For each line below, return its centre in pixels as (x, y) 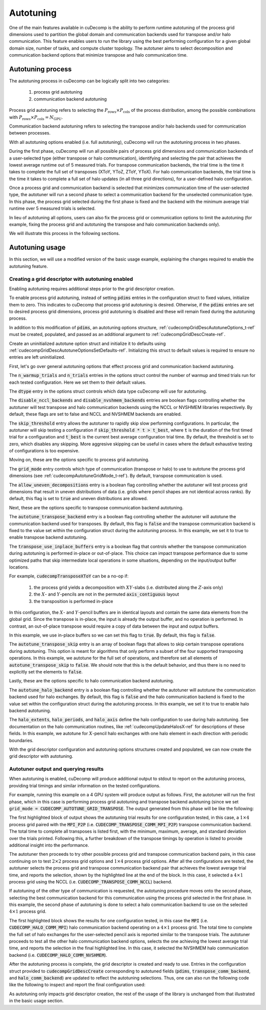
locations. (19, 567)
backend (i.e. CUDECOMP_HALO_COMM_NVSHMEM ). (58, 955)
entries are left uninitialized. (37, 357)
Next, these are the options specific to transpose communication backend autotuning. (96, 507)
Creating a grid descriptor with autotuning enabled (71, 279)
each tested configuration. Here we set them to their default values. (78, 382)
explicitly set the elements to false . (46, 672)
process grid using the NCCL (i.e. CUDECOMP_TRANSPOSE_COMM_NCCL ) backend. (91, 881)
